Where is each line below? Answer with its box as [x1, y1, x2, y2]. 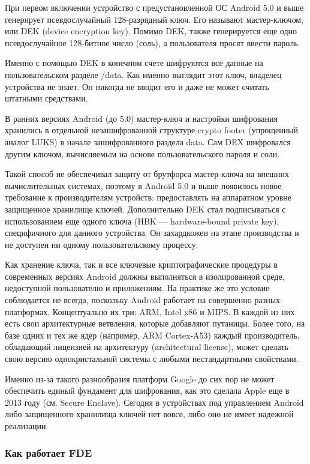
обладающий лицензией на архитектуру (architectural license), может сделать [5, 340, 288, 353]
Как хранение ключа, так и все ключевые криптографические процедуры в [5, 258, 278, 271]
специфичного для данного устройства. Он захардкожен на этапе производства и [5, 226, 299, 239]
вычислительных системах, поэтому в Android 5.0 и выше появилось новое [5, 179, 282, 191]
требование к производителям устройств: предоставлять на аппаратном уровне [5, 191, 291, 203]
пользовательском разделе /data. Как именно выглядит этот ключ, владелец [5, 68, 282, 80]
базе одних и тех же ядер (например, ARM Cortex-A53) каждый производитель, [5, 328, 300, 341]
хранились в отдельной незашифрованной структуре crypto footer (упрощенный [5, 124, 299, 136]
